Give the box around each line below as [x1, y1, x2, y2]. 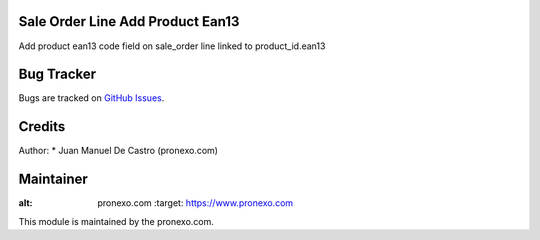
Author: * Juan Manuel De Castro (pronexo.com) [18, 145, 219, 157]
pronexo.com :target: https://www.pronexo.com [97, 197, 294, 209]
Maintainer [18, 171, 89, 188]
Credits [18, 118, 66, 135]
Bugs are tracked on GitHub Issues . [18, 92, 165, 104]
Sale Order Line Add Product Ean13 [18, 13, 240, 30]
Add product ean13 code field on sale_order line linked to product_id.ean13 [18, 40, 326, 52]
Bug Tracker [18, 66, 97, 83]
